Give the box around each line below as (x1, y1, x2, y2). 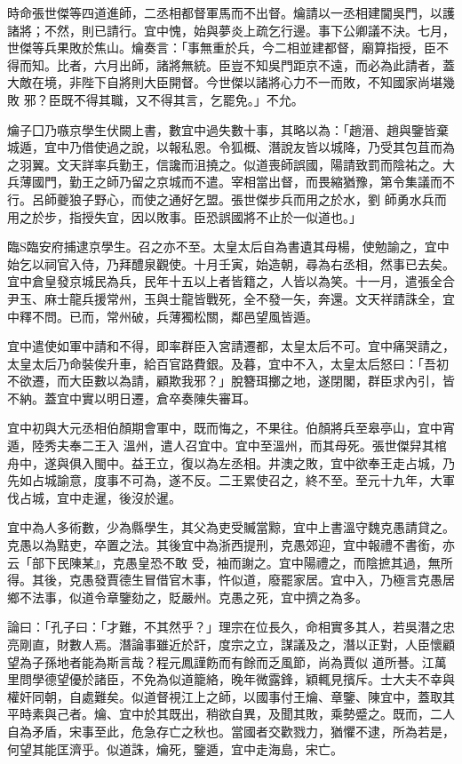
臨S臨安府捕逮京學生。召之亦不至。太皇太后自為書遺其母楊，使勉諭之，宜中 (7, 237, 450, 256)
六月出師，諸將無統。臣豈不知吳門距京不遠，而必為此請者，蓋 (93, 55, 455, 74)
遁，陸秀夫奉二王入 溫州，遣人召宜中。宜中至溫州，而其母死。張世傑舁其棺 (7, 436, 447, 455)
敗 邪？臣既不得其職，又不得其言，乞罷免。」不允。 (7, 90, 304, 108)
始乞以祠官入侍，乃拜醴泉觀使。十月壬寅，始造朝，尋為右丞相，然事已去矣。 (7, 254, 455, 273)
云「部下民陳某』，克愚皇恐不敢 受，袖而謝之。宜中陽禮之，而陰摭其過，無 (7, 553, 441, 571)
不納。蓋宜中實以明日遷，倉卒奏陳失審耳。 (7, 388, 256, 407)
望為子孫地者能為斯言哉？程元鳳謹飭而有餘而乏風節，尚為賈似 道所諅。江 (7, 652, 434, 671)
